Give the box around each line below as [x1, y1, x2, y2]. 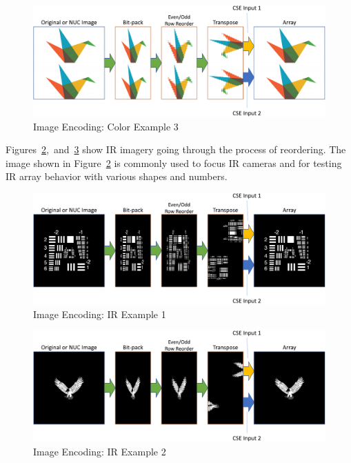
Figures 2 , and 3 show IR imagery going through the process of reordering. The [6, 142, 346, 157]
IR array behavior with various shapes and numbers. [6, 169, 228, 184]
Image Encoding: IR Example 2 [33, 444, 166, 458]
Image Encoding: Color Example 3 [33, 119, 179, 133]
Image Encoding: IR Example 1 [33, 306, 166, 321]
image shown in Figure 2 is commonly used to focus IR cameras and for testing [6, 155, 342, 170]
